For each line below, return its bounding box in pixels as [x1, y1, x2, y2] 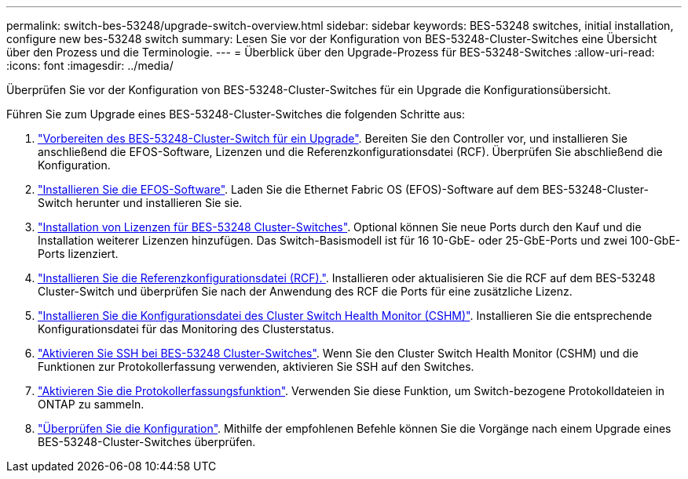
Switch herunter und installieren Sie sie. [38, 196, 243, 209]
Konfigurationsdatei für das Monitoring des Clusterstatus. [38, 322, 335, 336]
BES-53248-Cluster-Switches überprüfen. [38, 435, 256, 448]
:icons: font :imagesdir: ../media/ [6, 59, 174, 72]
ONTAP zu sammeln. [38, 397, 145, 411]
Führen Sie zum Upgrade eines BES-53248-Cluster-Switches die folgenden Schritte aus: [6, 107, 465, 121]
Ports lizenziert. [38, 247, 119, 260]
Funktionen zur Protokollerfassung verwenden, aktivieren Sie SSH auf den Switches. [38, 360, 474, 373]
